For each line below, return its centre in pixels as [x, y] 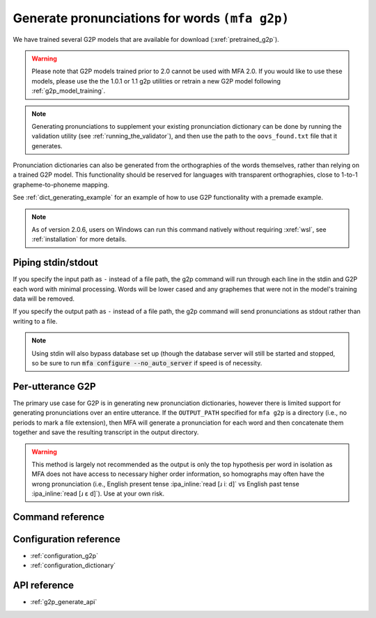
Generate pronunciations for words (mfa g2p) [151, 18]
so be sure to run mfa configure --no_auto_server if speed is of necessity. [147, 363]
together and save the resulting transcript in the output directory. [106, 432]
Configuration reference [67, 539]
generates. [47, 145]
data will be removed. [44, 299]
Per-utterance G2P [55, 386]
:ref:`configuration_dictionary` [73, 565]
